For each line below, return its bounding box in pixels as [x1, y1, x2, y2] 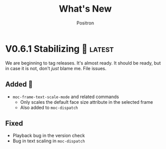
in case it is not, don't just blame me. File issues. [5, 65, 107, 71]
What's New [58, 3, 112, 15]
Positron [76, 20, 94, 26]
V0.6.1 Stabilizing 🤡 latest [5, 43, 114, 54]
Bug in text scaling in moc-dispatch [12, 138, 85, 144]
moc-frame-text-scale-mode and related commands [12, 94, 119, 100]
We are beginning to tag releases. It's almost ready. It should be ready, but [5, 59, 161, 66]
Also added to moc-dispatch [20, 104, 78, 110]
